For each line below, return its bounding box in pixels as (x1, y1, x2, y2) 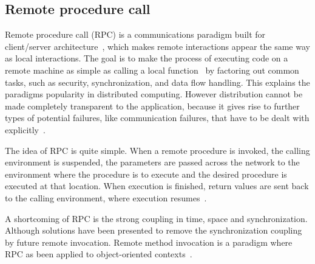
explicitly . (5, 123, 46, 136)
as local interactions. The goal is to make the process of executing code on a (5, 52, 288, 64)
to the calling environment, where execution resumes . (5, 191, 207, 204)
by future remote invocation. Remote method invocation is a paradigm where (5, 235, 293, 248)
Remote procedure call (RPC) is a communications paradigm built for (5, 28, 266, 41)
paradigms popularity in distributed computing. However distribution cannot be (5, 88, 303, 100)
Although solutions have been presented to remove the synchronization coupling (5, 224, 302, 237)
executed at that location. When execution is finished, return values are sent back (5, 179, 309, 192)
